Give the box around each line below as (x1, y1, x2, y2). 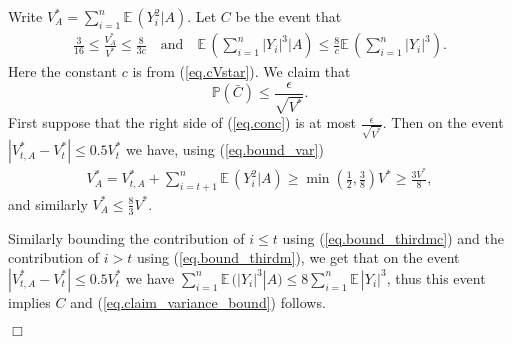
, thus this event (386, 267, 486, 288)
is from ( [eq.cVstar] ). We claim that (132, 61, 351, 82)
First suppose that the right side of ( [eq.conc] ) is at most (8, 112, 357, 133)
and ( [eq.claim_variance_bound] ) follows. (70, 291, 326, 312)
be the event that (235, 6, 342, 26)
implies (8, 291, 51, 312)
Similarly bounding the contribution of (8, 227, 245, 248)
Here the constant (8, 61, 117, 82)
